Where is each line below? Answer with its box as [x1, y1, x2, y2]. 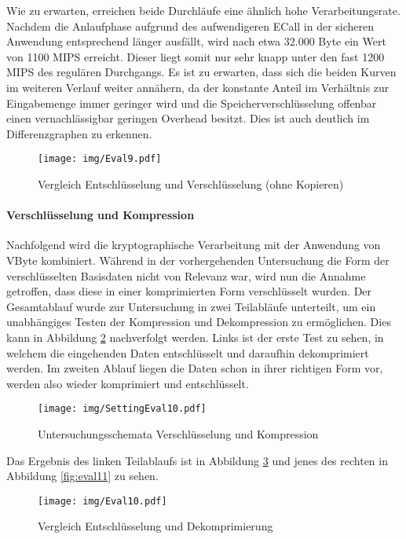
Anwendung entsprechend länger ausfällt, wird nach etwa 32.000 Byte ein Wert [6, 33, 386, 49]
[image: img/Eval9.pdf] [38, 153, 162, 165]
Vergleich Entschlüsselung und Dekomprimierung [38, 518, 273, 534]
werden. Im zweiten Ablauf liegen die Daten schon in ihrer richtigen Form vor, [6, 360, 383, 376]
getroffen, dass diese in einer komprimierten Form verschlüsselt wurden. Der [6, 283, 372, 299]
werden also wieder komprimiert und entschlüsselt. [6, 375, 249, 391]
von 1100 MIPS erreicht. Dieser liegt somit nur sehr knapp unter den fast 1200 [6, 48, 385, 64]
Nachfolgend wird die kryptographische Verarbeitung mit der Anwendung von [6, 236, 381, 253]
